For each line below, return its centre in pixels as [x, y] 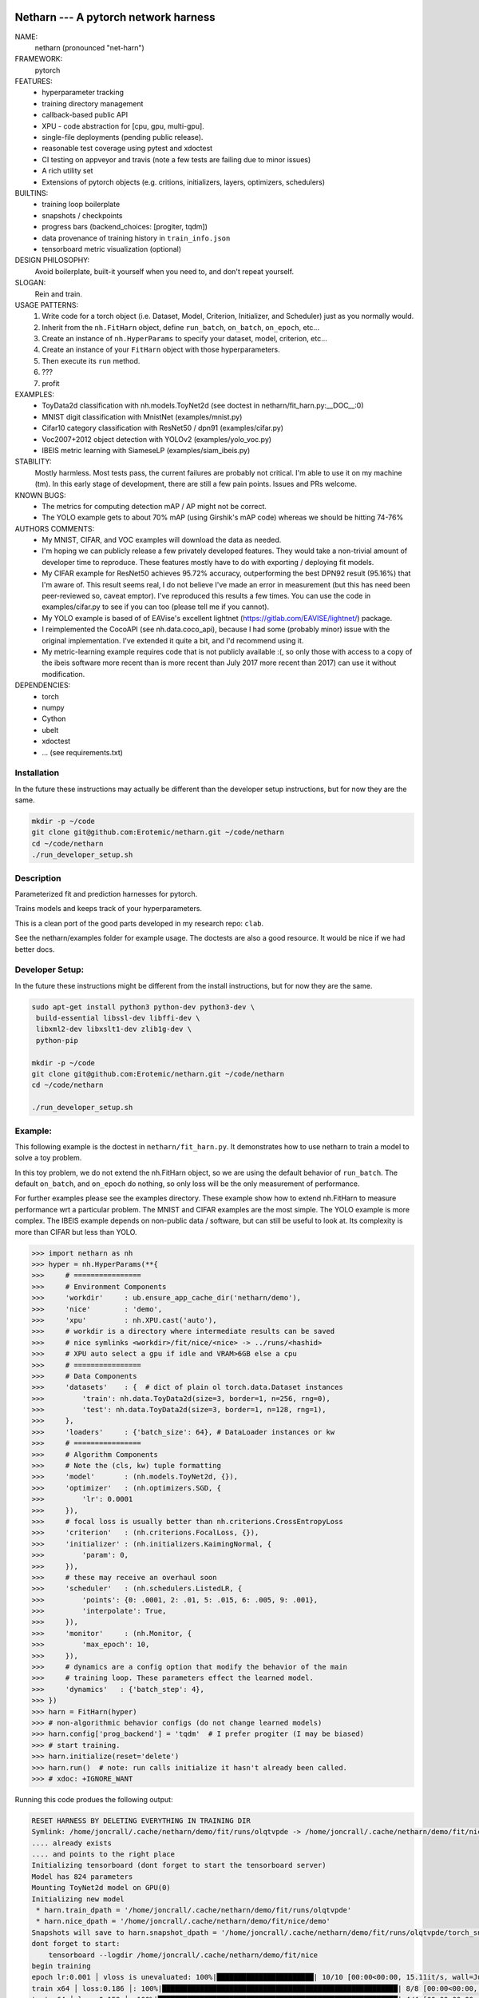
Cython [54, 718]
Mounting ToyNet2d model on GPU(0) [101, 1888]
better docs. [35, 949]
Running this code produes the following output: [94, 1799]
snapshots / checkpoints [82, 215]
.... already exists [71, 1843]
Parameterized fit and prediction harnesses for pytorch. [106, 894]
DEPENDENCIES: [43, 685]
